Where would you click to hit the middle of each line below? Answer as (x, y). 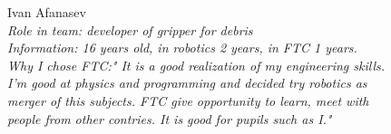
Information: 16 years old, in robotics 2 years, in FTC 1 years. (182, 48)
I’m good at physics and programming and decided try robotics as (187, 83)
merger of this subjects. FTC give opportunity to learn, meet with (188, 100)
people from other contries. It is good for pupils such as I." (170, 118)
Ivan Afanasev (47, 12)
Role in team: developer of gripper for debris (130, 29)
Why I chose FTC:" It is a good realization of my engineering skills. (196, 65)
